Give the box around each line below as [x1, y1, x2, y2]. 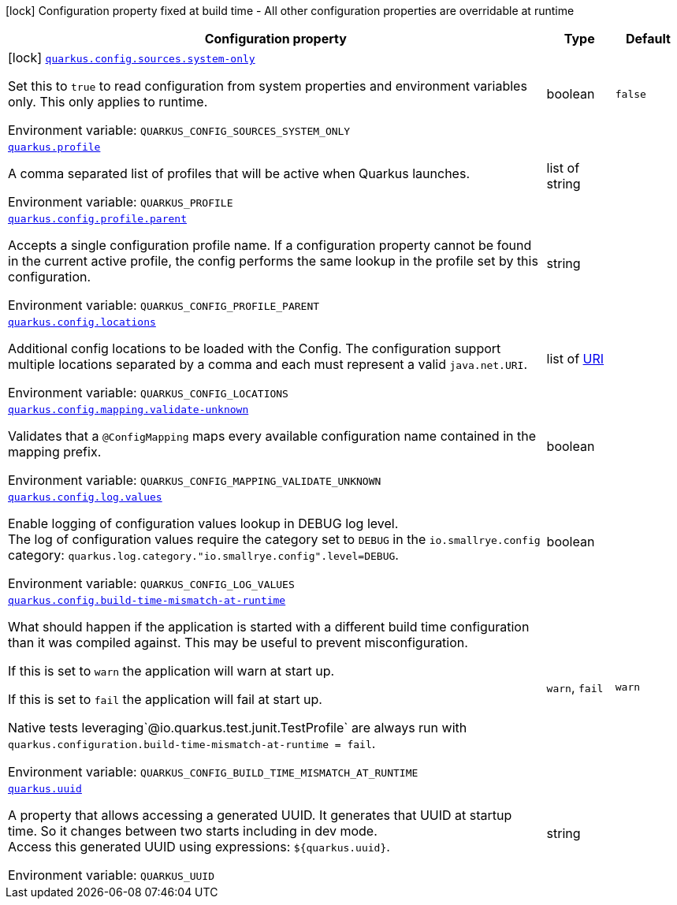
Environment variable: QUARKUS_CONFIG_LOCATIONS [8, 385, 288, 400]
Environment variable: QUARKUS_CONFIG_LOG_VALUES [8, 575, 295, 591]
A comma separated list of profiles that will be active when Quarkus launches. [8, 166, 470, 181]
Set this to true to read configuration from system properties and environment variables [8, 78, 527, 94]
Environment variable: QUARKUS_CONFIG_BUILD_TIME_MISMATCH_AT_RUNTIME [8, 764, 418, 780]
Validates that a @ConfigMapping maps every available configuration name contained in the [8, 428, 536, 444]
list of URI [546, 350, 604, 367]
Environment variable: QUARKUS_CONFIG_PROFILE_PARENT [8, 297, 320, 313]
